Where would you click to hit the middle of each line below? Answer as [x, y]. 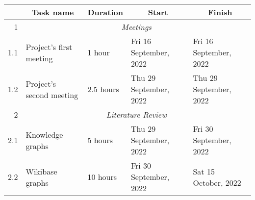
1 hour [99, 52]
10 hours [102, 177]
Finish [220, 12]
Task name [53, 12]
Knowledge [44, 134]
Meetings [136, 27]
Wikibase [41, 171]
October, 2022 [217, 182]
